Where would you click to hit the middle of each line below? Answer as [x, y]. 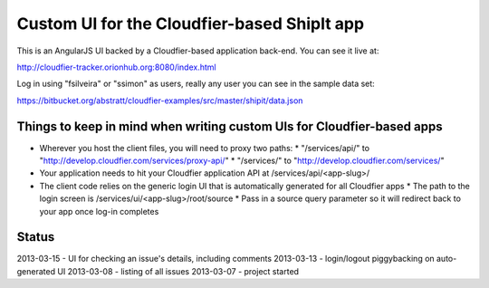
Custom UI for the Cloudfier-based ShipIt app [191, 24]
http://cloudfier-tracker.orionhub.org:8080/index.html [116, 67]
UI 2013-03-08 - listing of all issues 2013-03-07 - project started [178, 271]
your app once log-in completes [99, 211]
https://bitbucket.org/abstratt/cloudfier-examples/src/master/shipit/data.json [160, 101]
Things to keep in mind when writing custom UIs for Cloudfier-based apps [230, 126]
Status [36, 237]
